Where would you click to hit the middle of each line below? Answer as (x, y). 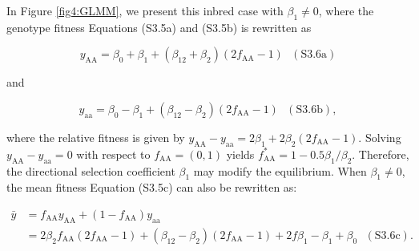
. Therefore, (381, 154)
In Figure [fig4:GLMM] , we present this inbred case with (145, 10)
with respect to (113, 154)
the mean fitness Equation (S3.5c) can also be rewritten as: (152, 187)
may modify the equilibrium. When (280, 170)
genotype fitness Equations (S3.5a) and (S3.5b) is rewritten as (159, 27)
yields (240, 154)
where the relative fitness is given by (96, 137)
